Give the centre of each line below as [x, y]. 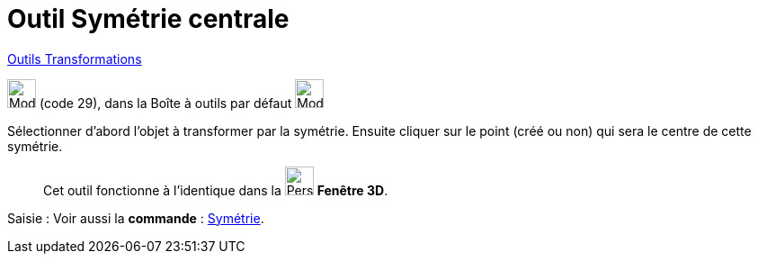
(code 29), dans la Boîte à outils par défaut [165, 103]
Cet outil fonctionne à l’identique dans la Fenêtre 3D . [216, 190]
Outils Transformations [75, 58]
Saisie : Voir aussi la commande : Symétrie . [136, 218]
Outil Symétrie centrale [148, 19]
